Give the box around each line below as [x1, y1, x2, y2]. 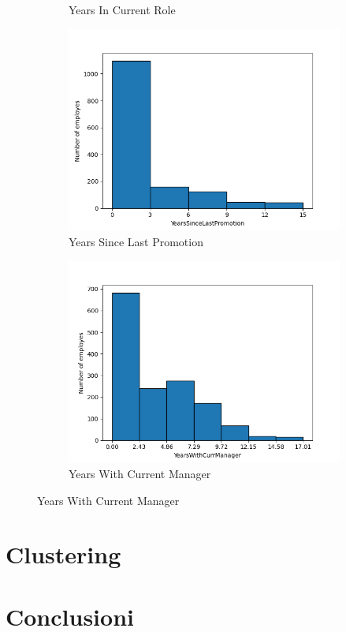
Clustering [6, 538, 121, 570]
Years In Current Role [69, 2, 176, 17]
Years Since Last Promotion [69, 234, 203, 250]
